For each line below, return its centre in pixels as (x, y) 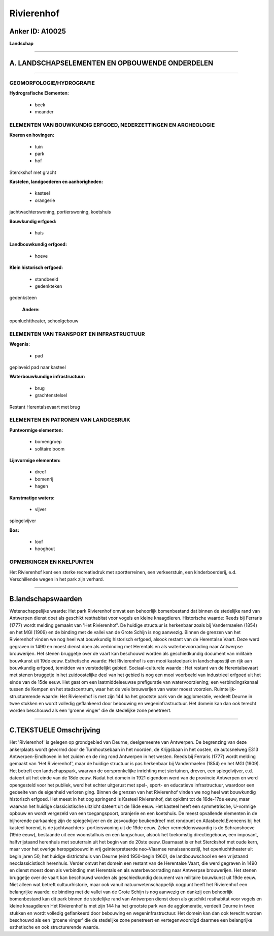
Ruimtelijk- (225, 689)
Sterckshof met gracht (33, 172)
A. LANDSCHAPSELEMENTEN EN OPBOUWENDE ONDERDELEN (111, 63)
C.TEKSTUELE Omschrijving (55, 730)
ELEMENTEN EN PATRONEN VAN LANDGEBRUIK (70, 420)
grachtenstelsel (51, 395)
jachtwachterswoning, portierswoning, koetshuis (60, 212)
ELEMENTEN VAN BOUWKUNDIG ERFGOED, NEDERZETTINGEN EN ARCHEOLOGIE (112, 125)
